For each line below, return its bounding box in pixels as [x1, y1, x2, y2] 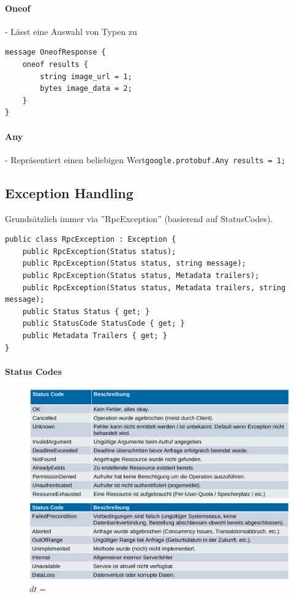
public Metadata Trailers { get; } [22, 331, 167, 340]
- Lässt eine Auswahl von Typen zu [5, 25, 137, 37]
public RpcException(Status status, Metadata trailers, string [22, 283, 286, 292]
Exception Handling [5, 183, 134, 202]
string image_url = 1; [40, 72, 132, 81]
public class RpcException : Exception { [5, 235, 176, 244]
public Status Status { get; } [22, 307, 150, 316]
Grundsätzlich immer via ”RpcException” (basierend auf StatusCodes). [5, 212, 273, 225]
